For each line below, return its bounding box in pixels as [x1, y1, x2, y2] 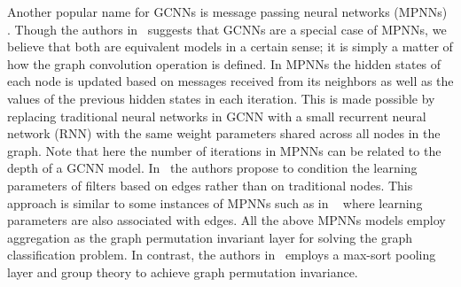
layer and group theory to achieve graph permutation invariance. [7, 262, 358, 281]
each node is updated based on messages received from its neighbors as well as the [7, 72, 454, 90]
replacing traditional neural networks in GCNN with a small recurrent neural [7, 106, 426, 125]
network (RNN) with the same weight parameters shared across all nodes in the [7, 124, 441, 143]
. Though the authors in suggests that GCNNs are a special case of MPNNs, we [7, 19, 447, 38]
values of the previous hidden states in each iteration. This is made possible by [7, 89, 435, 107]
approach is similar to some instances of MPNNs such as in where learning [7, 193, 423, 212]
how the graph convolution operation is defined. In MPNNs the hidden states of [7, 54, 441, 73]
